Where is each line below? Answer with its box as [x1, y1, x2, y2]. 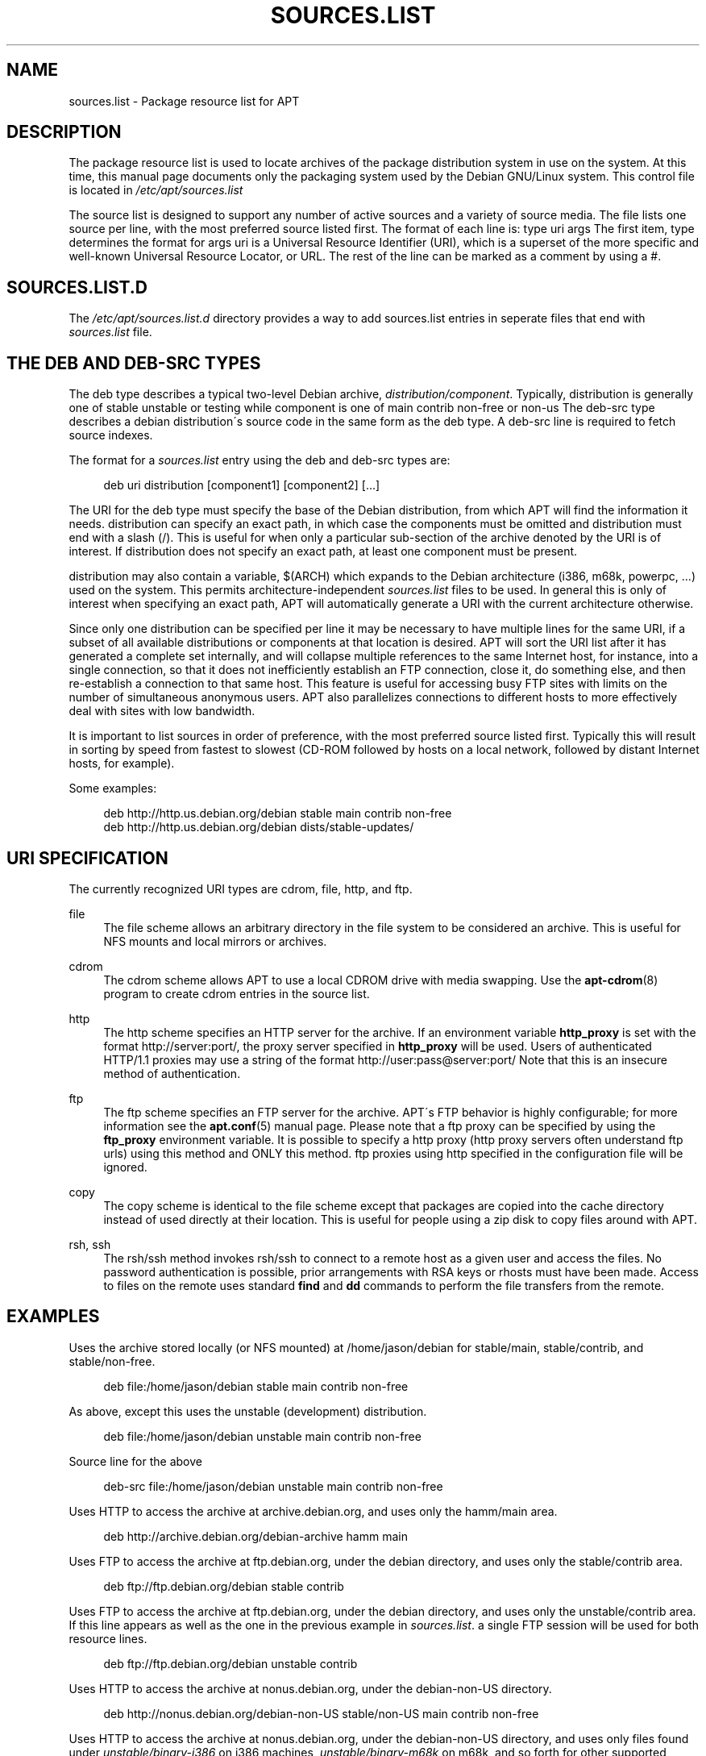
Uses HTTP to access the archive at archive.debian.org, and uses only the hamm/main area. [69, 1504, 558, 1518]
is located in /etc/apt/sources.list [69, 183, 243, 198]
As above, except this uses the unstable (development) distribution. [69, 1404, 427, 1418]
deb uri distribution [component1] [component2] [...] [103, 478, 380, 493]
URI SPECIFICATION [6, 847, 168, 868]
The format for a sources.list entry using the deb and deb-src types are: [69, 453, 451, 468]
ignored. [103, 1159, 147, 1174]
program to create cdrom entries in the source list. [103, 986, 370, 1001]
